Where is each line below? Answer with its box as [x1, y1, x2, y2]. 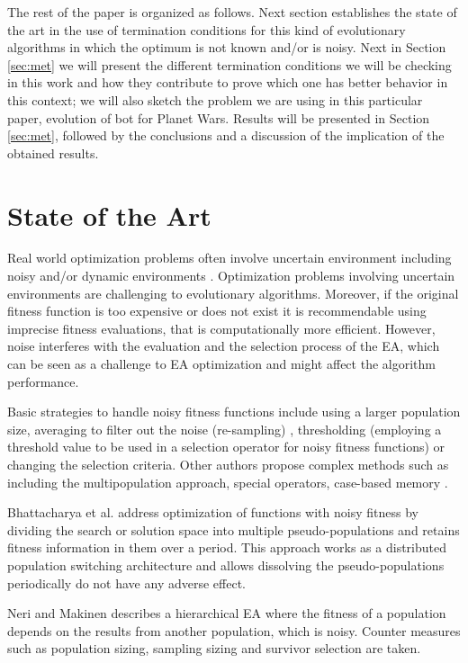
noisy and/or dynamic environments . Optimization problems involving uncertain [7, 266, 455, 285]
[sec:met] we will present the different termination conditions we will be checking [7, 55, 452, 74]
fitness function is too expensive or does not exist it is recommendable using [7, 301, 427, 320]
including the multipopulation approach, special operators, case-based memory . [7, 472, 448, 491]
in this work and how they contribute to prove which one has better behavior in [7, 73, 448, 92]
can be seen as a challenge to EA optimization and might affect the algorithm [7, 354, 436, 373]
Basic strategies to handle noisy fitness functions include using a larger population [7, 402, 461, 421]
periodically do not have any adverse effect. [7, 573, 246, 592]
